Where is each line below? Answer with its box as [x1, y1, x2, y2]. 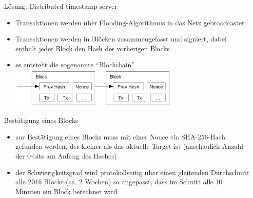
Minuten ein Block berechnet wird [15, 186, 117, 196]
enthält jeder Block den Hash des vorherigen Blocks [15, 43, 170, 53]
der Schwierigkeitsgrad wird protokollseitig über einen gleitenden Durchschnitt [15, 167, 250, 177]
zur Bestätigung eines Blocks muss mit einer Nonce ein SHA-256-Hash [15, 131, 225, 141]
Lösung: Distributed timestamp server [4, 1, 117, 11]
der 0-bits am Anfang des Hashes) [15, 150, 117, 160]
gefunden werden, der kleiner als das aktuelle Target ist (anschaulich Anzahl [15, 141, 243, 151]
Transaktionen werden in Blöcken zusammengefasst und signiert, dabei [15, 34, 227, 44]
